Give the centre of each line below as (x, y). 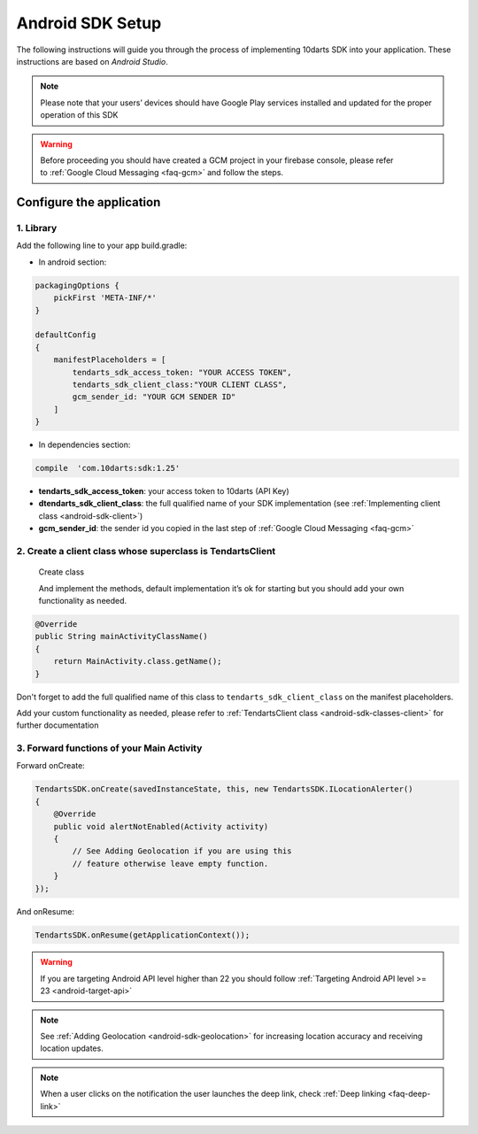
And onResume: (46, 911)
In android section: (73, 262)
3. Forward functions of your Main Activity (109, 748)
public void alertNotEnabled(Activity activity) (161, 826)
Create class (61, 572)
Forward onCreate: (51, 766)
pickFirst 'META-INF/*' (105, 298)
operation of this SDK (79, 115)
